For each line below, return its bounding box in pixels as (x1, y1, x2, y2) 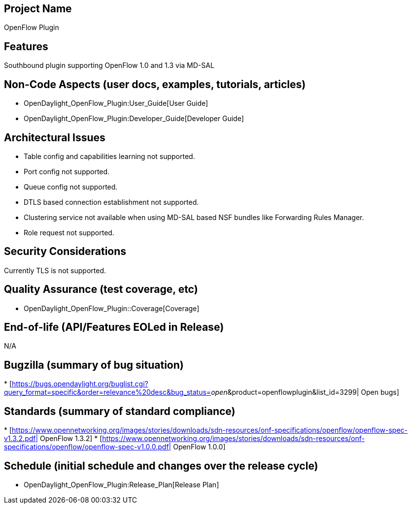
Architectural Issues (4, 131, 105, 144)
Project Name (4, 2, 72, 15)
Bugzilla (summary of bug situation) (4, 358, 184, 371)
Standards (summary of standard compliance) (4, 405, 236, 417)
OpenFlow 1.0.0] (173, 443, 226, 451)
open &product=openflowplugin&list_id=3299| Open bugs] (211, 388, 399, 397)
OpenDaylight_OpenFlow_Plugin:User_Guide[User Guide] (24, 99, 208, 108)
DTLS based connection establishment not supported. (24, 197, 199, 206)
